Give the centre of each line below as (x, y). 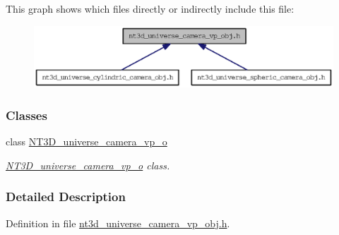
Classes (26, 115)
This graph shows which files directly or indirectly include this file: (150, 8)
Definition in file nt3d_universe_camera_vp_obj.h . (118, 223)
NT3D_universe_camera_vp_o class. (88, 165)
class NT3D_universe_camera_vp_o (87, 141)
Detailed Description (66, 197)
